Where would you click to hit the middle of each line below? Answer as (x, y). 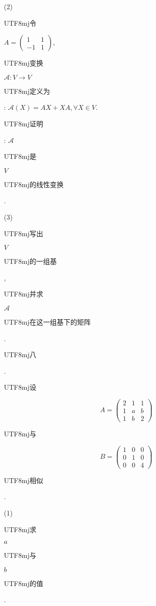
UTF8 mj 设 (20, 387)
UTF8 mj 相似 (24, 480)
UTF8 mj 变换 (24, 63)
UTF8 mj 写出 (24, 233)
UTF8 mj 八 (20, 355)
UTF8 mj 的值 (24, 583)
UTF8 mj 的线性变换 (34, 184)
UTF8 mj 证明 (24, 123)
